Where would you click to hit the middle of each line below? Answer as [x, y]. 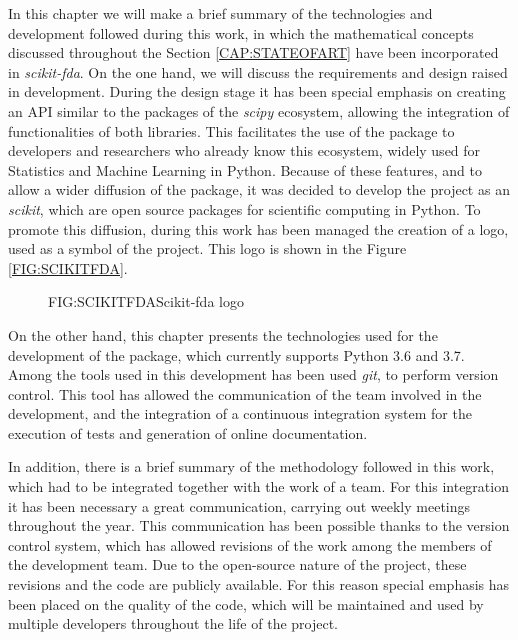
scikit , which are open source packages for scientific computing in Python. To [244, 208]
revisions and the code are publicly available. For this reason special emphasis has [259, 584]
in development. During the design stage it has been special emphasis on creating [257, 91]
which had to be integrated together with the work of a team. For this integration [258, 486]
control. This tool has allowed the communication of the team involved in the [245, 393]
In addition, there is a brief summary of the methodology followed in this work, [251, 466]
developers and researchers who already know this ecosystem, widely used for [244, 150]
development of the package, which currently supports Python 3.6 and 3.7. [236, 354]
